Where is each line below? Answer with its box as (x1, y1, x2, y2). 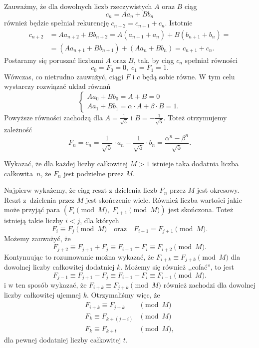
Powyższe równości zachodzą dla (4, 112, 103, 122)
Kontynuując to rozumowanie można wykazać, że (4, 251, 154, 262)
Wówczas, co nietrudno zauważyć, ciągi (4, 71, 124, 81)
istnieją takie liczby (4, 215, 63, 226)
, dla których (80, 215, 119, 226)
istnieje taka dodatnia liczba (152, 158, 239, 169)
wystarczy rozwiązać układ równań (4, 81, 111, 91)
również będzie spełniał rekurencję (4, 17, 109, 28)
